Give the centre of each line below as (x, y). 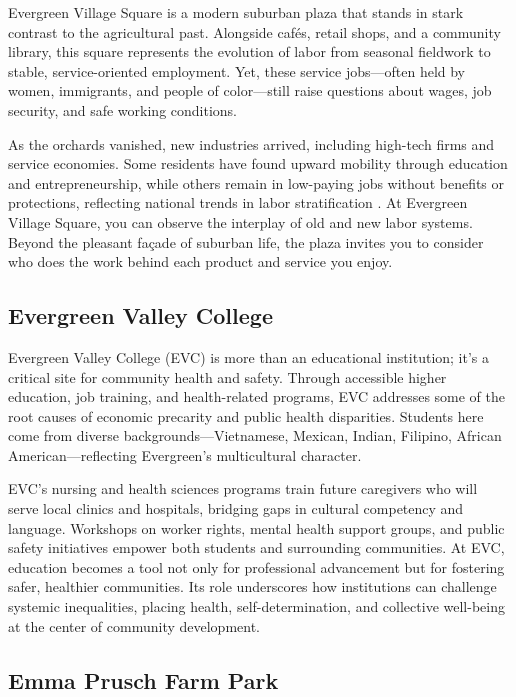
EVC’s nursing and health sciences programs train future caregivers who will (243, 488)
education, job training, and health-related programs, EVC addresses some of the (257, 396)
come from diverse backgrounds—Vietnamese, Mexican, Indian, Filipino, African (255, 435)
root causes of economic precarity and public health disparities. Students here (246, 415)
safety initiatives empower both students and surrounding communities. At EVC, (256, 547)
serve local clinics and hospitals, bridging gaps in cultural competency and (236, 508)
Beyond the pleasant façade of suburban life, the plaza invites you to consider (246, 241)
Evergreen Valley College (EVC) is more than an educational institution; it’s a (249, 356)
